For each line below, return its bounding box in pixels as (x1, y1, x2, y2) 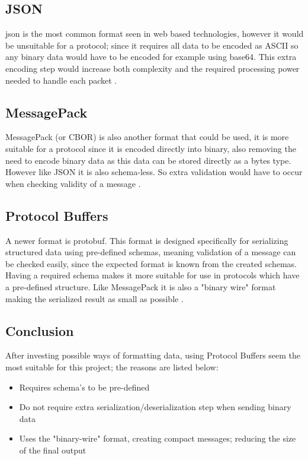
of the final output (19, 443, 86, 456)
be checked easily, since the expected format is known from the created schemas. (5, 257, 297, 269)
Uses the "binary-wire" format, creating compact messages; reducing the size (19, 432, 296, 445)
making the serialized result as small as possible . (5, 292, 184, 304)
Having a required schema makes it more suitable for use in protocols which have (5, 269, 300, 281)
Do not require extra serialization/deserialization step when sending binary (19, 401, 291, 413)
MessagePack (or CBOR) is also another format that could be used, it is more (5, 131, 289, 143)
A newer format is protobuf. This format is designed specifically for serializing (5, 234, 288, 246)
